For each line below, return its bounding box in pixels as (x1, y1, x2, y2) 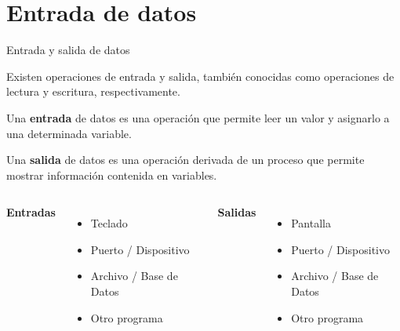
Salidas (217, 204, 256, 220)
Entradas (6, 204, 56, 220)
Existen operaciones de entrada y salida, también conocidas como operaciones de (6, 67, 395, 84)
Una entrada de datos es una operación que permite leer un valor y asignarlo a (6, 109, 390, 125)
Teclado (90, 215, 128, 231)
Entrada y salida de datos (6, 42, 130, 58)
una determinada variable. (6, 125, 132, 141)
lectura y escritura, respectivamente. (6, 83, 180, 100)
